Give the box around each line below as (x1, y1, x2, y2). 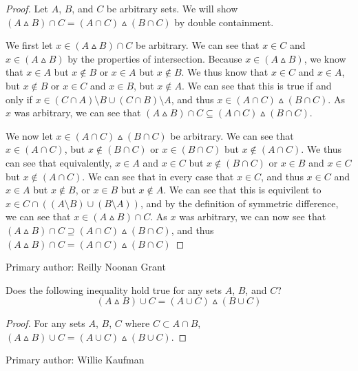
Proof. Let (6, 1, 48, 15)
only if (6, 92, 32, 106)
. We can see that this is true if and (181, 78, 332, 92)
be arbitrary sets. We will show (106, 1, 238, 15)
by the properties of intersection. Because (67, 51, 242, 65)
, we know (304, 51, 346, 65)
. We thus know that (181, 65, 268, 79)
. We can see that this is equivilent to (163, 182, 322, 197)
